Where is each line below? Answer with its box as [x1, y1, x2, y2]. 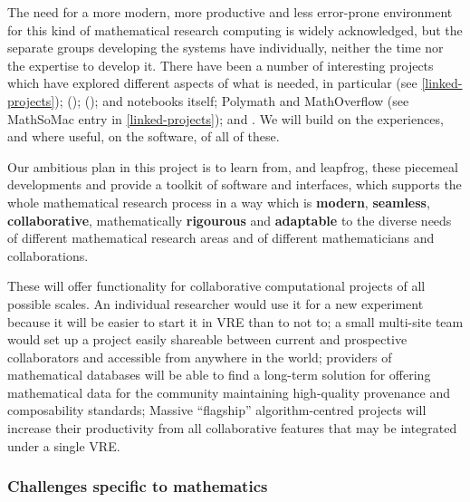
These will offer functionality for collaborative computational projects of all [7, 276, 426, 295]
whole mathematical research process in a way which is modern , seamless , [7, 192, 430, 211]
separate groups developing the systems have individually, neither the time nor [7, 38, 444, 57]
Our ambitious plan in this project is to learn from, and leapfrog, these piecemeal [7, 157, 458, 176]
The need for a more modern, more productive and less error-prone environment [7, 3, 453, 21]
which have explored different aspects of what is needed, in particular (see [7, 73, 417, 92]
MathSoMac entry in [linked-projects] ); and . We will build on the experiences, [7, 109, 444, 128]
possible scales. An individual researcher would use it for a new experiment [7, 294, 424, 313]
